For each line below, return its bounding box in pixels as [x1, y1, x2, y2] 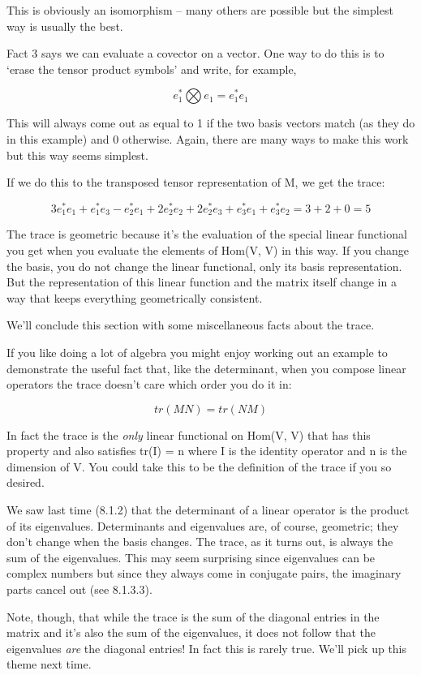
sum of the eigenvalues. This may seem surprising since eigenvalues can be [6, 548, 376, 565]
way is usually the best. [6, 17, 123, 34]
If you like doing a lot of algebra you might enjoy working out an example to [6, 343, 388, 360]
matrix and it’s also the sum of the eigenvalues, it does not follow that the [6, 624, 376, 641]
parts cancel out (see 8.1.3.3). [6, 581, 153, 598]
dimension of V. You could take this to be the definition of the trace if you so [6, 458, 392, 475]
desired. [6, 474, 45, 491]
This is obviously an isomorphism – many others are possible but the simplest [6, 2, 393, 18]
